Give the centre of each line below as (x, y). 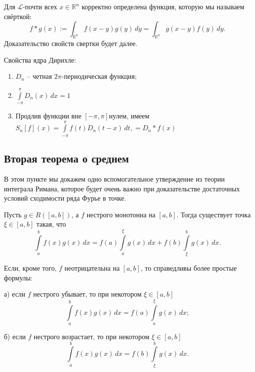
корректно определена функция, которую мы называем (163, 6)
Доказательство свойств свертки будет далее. (71, 43)
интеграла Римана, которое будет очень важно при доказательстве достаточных (122, 188)
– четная (39, 76)
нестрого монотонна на (121, 214)
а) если (15, 294)
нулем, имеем (129, 115)
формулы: (18, 277)
